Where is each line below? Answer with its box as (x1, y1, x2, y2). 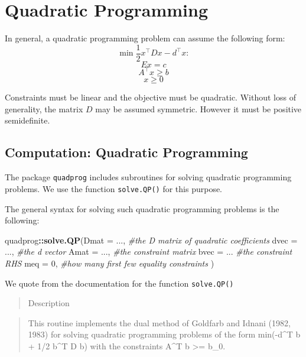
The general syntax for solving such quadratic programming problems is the (5, 202, 279, 215)
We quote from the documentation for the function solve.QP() (5, 277, 234, 289)
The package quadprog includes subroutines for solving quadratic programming (5, 171, 292, 183)
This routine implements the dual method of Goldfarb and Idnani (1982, (28, 316, 291, 329)
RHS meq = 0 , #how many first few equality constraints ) (5, 257, 214, 269)
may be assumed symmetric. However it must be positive (95, 102, 302, 115)
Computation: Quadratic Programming (5, 143, 248, 161)
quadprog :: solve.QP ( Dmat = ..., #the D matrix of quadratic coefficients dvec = (5, 233, 298, 246)
